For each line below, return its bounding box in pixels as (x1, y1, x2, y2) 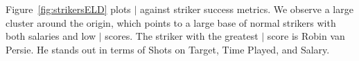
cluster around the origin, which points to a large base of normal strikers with (6, 15, 336, 29)
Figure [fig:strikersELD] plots (6, 2, 131, 16)
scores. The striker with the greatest (105, 29, 259, 43)
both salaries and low (6, 29, 96, 43)
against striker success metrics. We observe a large (140, 2, 353, 16)
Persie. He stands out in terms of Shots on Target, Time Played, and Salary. (6, 42, 330, 56)
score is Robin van (267, 29, 345, 43)
